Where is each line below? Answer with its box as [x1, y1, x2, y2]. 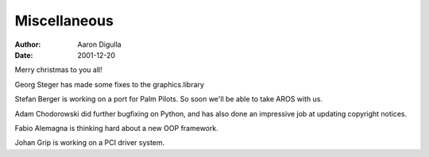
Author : [14, 40, 41, 49]
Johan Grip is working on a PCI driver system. [14, 138, 165, 147]
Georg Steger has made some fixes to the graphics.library [14, 79, 204, 89]
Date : [14, 50, 33, 59]
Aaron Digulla [77, 40, 122, 49]
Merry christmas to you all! [14, 65, 102, 75]
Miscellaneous [14, 12, 114, 29]
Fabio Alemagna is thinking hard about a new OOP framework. [14, 123, 218, 132]
